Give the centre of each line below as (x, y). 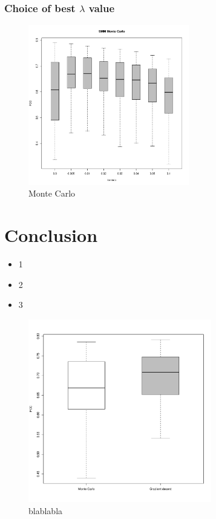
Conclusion (51, 235)
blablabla (46, 510)
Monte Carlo (52, 193)
